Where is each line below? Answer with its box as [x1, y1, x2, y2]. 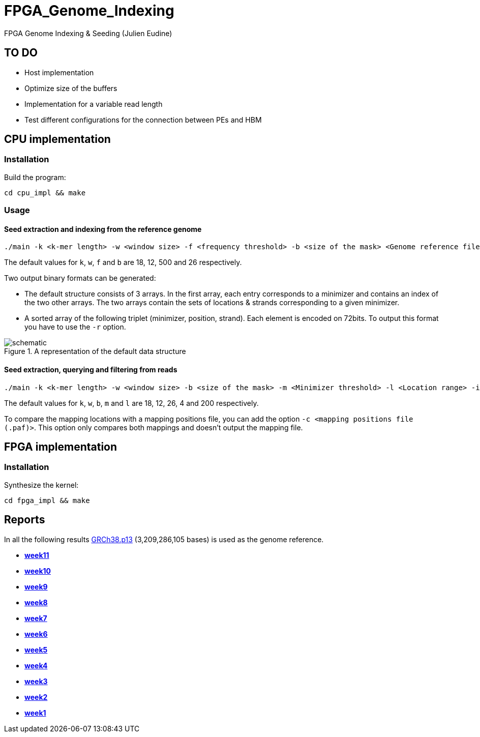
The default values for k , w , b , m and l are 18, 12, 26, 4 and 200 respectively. [4, 398, 259, 407]
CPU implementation [4, 133, 111, 146]
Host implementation [24, 68, 94, 77]
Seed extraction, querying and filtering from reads [4, 365, 177, 374]
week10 [24, 566, 51, 575]
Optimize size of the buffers [24, 83, 117, 93]
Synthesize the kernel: [4, 480, 79, 489]
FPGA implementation [4, 440, 117, 454]
